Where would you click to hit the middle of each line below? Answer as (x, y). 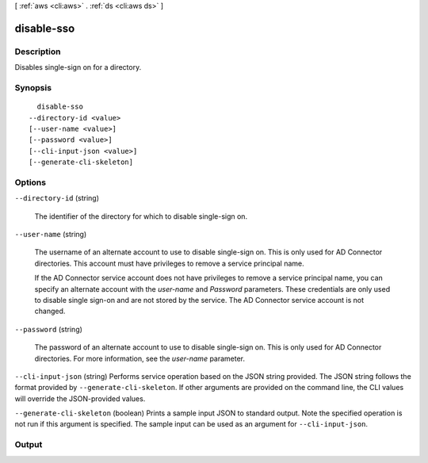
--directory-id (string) (57, 198)
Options (31, 182)
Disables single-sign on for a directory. (78, 67)
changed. (50, 311)
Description (38, 52)
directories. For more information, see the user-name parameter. (140, 358)
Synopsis (33, 87)
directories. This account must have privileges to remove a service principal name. (169, 263)
